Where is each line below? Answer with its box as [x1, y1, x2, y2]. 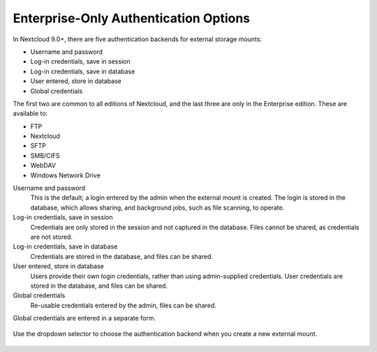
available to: [13, 109, 48, 118]
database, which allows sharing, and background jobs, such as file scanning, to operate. [30, 203, 285, 212]
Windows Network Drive [30, 171, 101, 179]
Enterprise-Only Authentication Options [13, 10, 251, 26]
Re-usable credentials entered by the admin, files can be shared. [30, 301, 216, 309]
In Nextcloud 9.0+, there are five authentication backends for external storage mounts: [13, 35, 262, 43]
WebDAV [30, 161, 56, 170]
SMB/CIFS [30, 151, 61, 160]
